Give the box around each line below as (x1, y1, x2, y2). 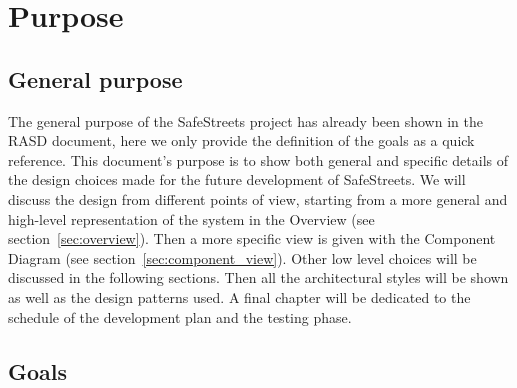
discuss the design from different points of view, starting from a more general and (8, 188, 508, 209)
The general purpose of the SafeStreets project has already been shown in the (8, 110, 483, 131)
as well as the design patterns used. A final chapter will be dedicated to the (8, 286, 471, 307)
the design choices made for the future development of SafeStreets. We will (8, 169, 466, 190)
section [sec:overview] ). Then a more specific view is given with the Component (8, 228, 496, 249)
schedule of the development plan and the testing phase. (8, 306, 352, 327)
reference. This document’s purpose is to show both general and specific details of (8, 149, 509, 170)
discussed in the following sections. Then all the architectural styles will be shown (8, 267, 509, 288)
